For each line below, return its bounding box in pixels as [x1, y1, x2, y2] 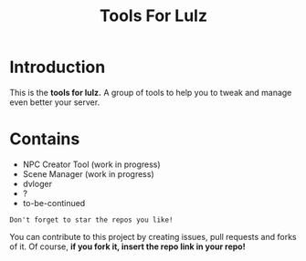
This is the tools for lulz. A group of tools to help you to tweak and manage [9, 87, 292, 98]
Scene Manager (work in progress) [22, 168, 154, 179]
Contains [9, 129, 80, 150]
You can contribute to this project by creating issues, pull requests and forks [9, 231, 297, 242]
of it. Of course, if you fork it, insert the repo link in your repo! [9, 241, 246, 252]
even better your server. [9, 97, 100, 108]
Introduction [9, 57, 106, 78]
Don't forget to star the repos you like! [9, 215, 174, 224]
